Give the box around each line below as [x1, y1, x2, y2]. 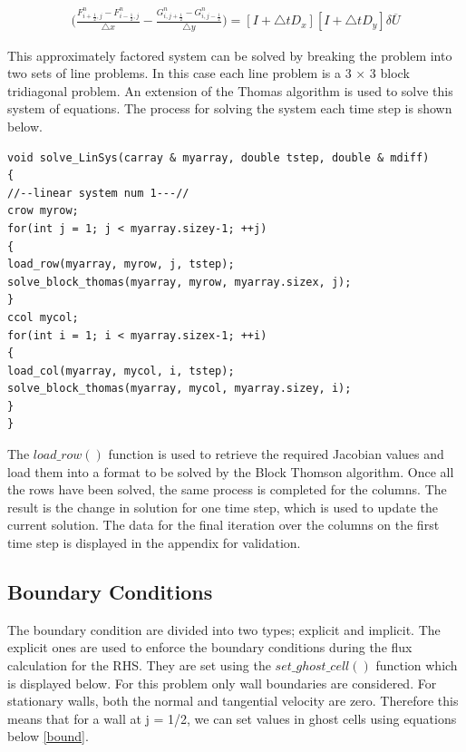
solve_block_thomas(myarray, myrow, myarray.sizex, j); [7, 275, 352, 288]
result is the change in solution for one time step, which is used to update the [7, 497, 438, 516]
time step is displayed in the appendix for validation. [7, 533, 301, 552]
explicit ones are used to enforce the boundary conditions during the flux [7, 638, 413, 657]
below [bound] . [7, 727, 89, 746]
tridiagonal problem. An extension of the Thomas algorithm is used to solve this [7, 81, 453, 100]
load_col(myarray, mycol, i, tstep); [7, 364, 235, 377]
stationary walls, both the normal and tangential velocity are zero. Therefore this [7, 691, 459, 710]
